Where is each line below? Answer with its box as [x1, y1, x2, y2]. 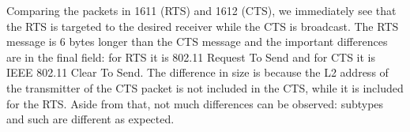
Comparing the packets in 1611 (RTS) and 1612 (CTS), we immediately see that [6, 2, 397, 18]
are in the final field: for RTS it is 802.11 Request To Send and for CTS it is [6, 48, 376, 65]
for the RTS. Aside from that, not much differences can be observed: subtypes [6, 95, 384, 111]
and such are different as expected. [6, 111, 175, 127]
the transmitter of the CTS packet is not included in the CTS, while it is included [6, 79, 404, 96]
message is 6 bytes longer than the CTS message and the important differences [6, 33, 388, 50]
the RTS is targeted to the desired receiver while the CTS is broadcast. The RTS [6, 17, 399, 34]
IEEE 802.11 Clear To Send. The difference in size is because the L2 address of [6, 64, 389, 81]
